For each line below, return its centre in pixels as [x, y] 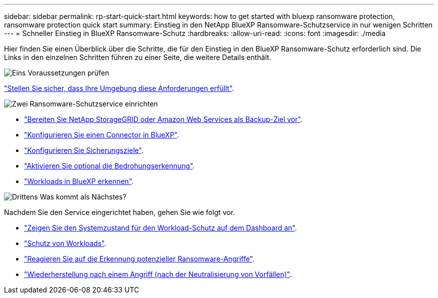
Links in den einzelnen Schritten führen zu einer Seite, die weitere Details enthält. [138, 57]
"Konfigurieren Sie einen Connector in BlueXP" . [101, 135]
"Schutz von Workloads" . [65, 243]
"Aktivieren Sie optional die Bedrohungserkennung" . [109, 166]
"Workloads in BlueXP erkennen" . [79, 181]
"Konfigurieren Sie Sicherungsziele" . [84, 150]
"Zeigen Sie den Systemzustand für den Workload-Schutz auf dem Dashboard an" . [160, 228]
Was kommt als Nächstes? [83, 197]
